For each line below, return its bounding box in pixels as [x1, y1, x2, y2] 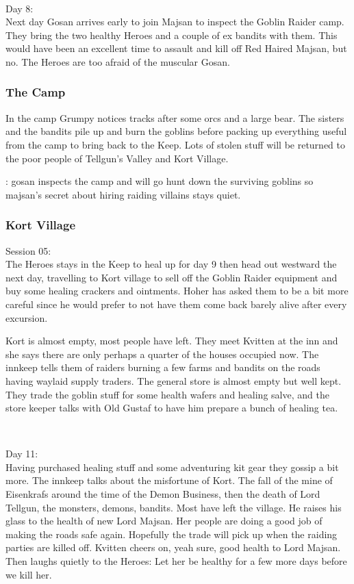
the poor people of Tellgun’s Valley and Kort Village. [5, 151, 229, 165]
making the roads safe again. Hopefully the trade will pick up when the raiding [5, 526, 338, 541]
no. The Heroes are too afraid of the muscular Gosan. [5, 54, 230, 68]
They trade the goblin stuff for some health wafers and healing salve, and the [5, 387, 329, 401]
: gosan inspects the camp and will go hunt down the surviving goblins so [5, 174, 314, 188]
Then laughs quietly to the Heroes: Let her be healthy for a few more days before [5, 554, 347, 568]
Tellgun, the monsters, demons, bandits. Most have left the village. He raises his [5, 500, 342, 514]
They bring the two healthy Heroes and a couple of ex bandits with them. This [5, 27, 338, 42]
